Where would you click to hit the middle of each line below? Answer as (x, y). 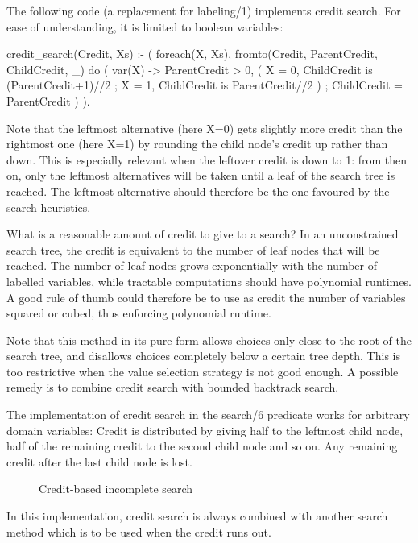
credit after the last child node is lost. (99, 461)
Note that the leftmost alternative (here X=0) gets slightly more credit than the (205, 128)
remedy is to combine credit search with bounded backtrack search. (173, 387)
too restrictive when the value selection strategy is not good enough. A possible (203, 371)
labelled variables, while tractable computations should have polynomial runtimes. (209, 281)
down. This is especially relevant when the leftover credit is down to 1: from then (207, 159)
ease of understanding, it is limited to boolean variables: (145, 26)
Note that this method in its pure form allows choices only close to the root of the (209, 340)
